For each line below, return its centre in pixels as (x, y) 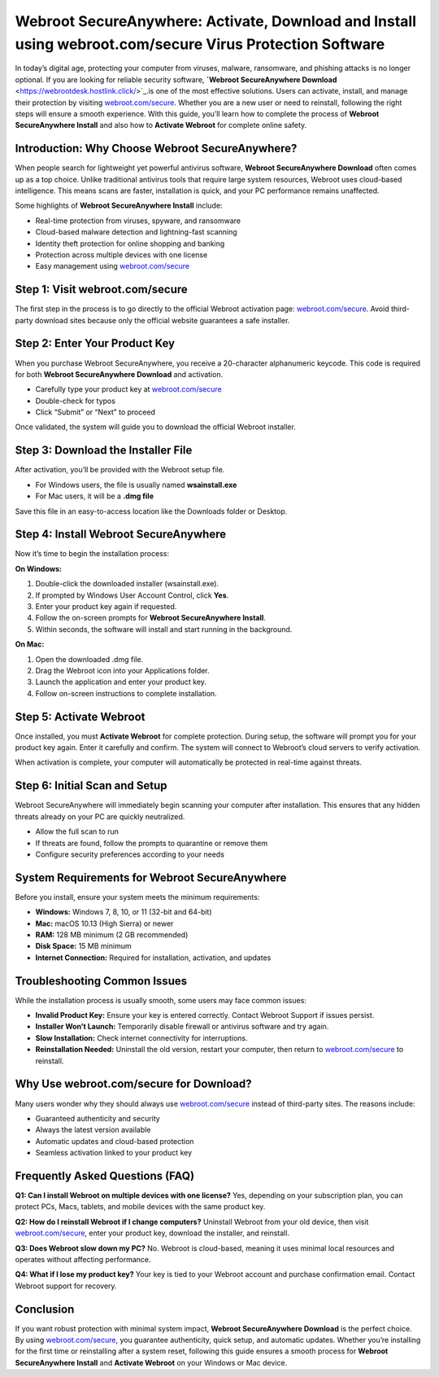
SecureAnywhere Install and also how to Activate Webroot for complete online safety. (161, 125)
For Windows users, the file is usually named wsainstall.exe (136, 485)
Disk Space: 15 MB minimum (83, 946)
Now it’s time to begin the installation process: (92, 554)
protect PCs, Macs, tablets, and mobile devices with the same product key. (140, 1207)
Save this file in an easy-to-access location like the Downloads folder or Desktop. (151, 511)
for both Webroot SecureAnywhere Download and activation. (119, 374)
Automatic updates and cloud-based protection (115, 1141)
